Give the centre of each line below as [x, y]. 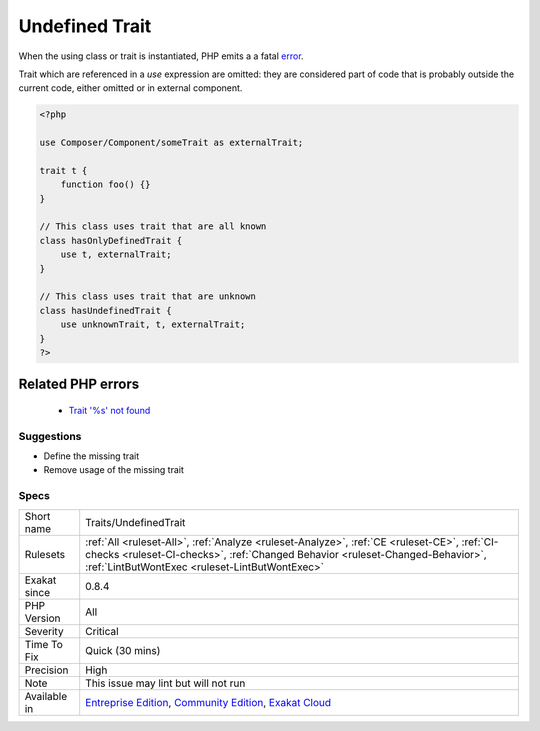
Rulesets [44, 554]
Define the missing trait [91, 456]
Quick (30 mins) [123, 650]
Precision [46, 670]
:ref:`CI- [480, 542]
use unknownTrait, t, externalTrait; [153, 324]
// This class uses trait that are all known [153, 226]
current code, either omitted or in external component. [130, 88]
